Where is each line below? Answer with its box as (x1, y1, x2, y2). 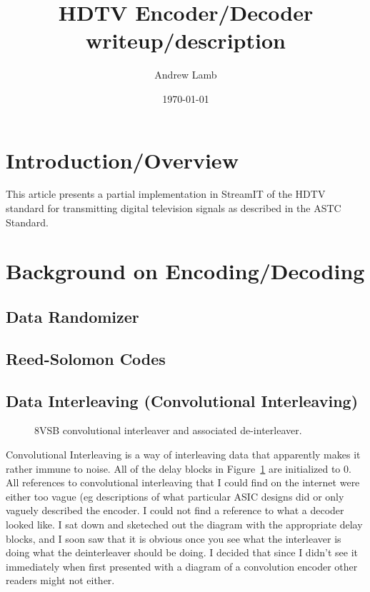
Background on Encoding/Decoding (6, 256, 365, 286)
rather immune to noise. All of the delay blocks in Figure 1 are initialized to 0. (6, 461, 351, 476)
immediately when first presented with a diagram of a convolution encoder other (6, 558, 358, 573)
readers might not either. (6, 573, 115, 588)
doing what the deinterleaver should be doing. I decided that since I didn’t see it (6, 545, 359, 560)
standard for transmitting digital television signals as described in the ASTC (6, 201, 341, 216)
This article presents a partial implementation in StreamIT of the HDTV (6, 186, 326, 201)
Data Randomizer (6, 305, 139, 327)
